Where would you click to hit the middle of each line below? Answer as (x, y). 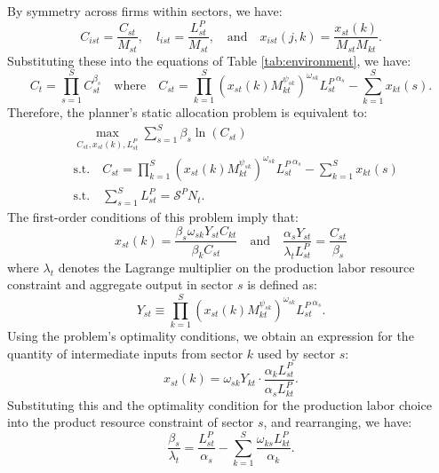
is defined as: (282, 284)
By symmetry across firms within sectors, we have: (145, 11)
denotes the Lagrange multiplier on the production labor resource (236, 267)
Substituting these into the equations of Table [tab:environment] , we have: (209, 60)
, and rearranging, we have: (338, 422)
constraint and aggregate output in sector (120, 284)
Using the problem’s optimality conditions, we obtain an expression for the (211, 336)
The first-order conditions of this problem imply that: (153, 217)
